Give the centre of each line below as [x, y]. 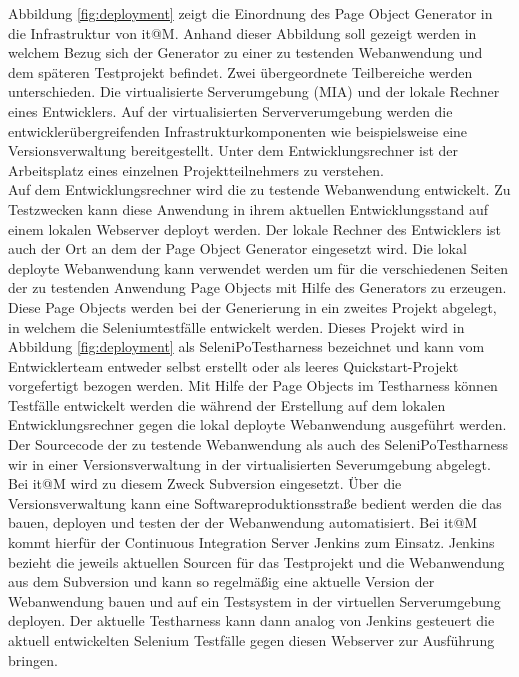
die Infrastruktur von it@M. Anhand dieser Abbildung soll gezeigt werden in [242, 32]
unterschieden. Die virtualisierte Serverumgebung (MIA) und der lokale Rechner [254, 91]
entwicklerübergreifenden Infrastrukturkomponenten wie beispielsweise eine [238, 130]
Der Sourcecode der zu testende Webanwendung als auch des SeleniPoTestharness [258, 444]
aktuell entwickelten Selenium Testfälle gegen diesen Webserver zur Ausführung [251, 640]
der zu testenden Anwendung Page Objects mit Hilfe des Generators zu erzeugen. [257, 287]
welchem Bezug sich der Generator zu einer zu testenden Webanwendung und [245, 52]
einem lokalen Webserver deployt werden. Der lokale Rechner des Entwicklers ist [255, 228]
